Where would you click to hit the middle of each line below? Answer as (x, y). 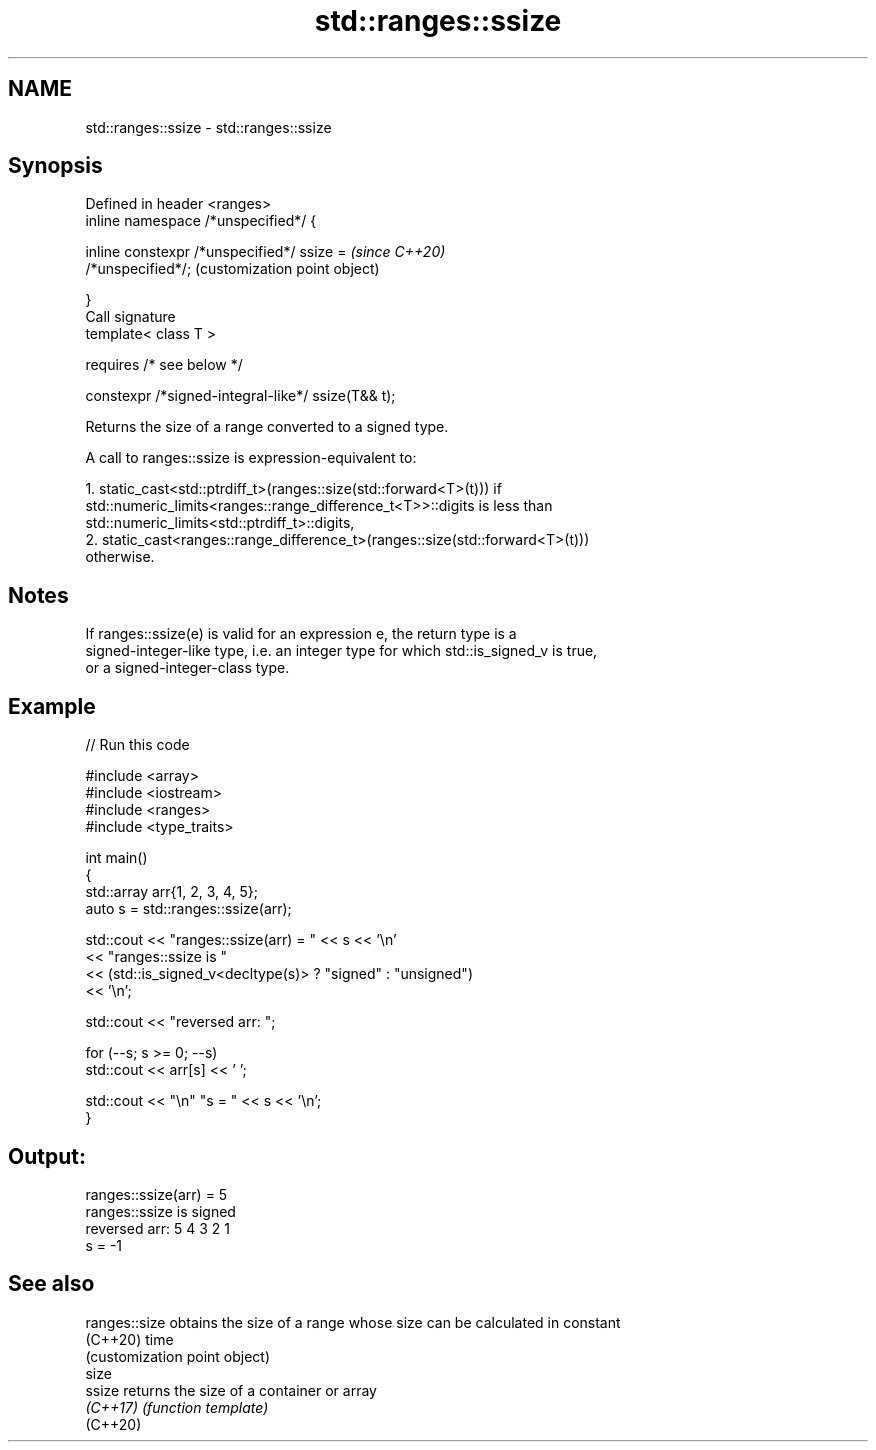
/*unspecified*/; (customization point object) (232, 269)
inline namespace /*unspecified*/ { (201, 221)
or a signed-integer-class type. (187, 668)
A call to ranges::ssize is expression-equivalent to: (251, 458)
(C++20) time (129, 1339)
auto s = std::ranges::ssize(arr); (188, 909)
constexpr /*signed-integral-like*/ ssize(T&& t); (240, 396)
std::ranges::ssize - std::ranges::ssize (208, 127)
